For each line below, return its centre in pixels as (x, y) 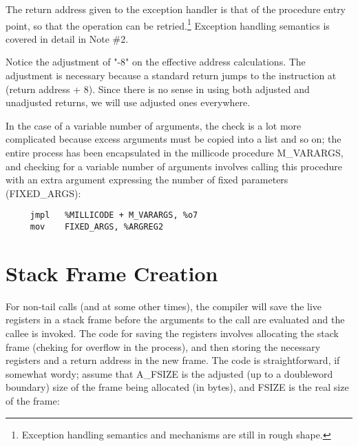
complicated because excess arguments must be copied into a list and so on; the (173, 139)
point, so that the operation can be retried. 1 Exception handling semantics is (168, 24)
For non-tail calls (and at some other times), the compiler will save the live (164, 306)
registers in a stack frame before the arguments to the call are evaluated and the (175, 320)
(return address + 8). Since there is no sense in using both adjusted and (158, 89)
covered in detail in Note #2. (67, 38)
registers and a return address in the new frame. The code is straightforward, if (173, 360)
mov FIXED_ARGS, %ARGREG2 (97, 227)
